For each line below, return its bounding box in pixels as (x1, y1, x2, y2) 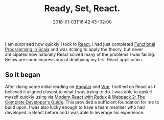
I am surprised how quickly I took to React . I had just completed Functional (5, 41, 156, 47)
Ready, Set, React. (44, 3, 120, 14)
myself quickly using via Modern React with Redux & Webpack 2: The (5, 94, 145, 100)
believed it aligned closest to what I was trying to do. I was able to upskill (5, 88, 152, 95)
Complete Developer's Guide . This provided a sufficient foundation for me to (5, 99, 160, 105)
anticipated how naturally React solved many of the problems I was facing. (5, 51, 156, 57)
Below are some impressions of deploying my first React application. (5, 56, 143, 62)
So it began (5, 71, 41, 79)
